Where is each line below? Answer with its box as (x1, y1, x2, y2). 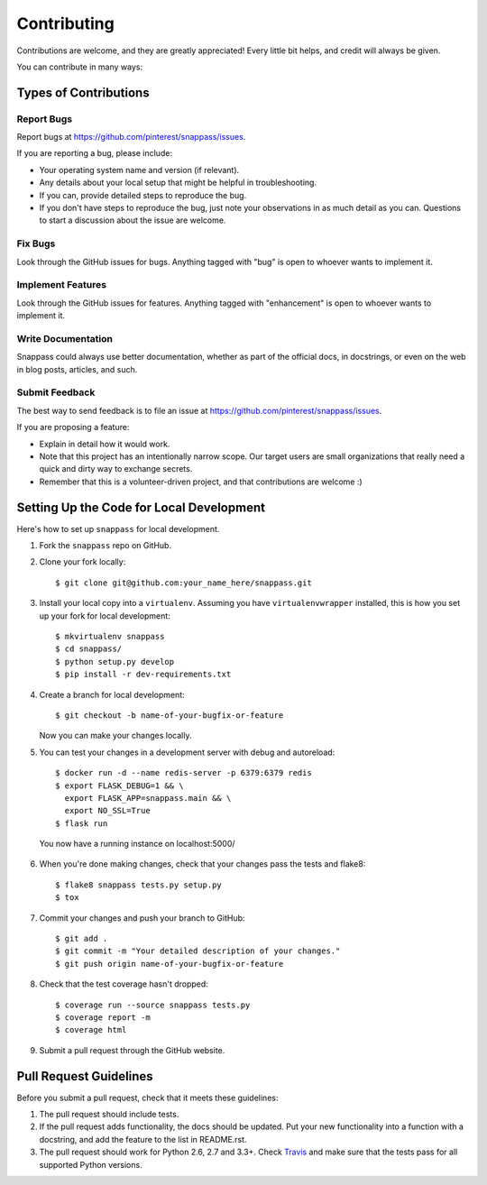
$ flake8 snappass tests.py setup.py (55, 879, 223, 890)
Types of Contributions (16, 85, 150, 100)
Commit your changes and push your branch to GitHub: (39, 912, 245, 923)
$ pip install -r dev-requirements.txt (55, 669, 232, 680)
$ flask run (55, 818, 108, 829)
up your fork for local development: (39, 610, 170, 621)
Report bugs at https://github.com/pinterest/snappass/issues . (16, 132, 246, 142)
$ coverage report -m (55, 1012, 151, 1023)
